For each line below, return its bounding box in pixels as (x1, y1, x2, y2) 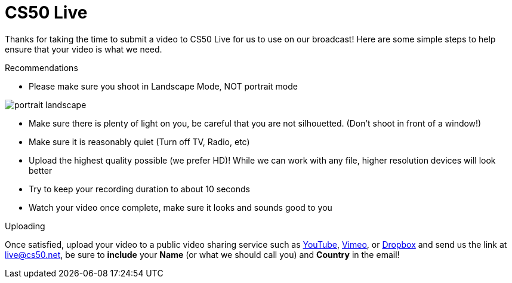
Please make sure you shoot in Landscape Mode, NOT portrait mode (29, 81, 298, 91)
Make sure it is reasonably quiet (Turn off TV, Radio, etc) (29, 136, 250, 147)
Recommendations (5, 62, 78, 73)
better (29, 165, 53, 176)
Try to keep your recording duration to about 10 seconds (29, 183, 250, 194)
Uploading (5, 220, 45, 231)
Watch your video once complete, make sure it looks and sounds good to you (29, 202, 332, 213)
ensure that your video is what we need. (5, 44, 162, 54)
